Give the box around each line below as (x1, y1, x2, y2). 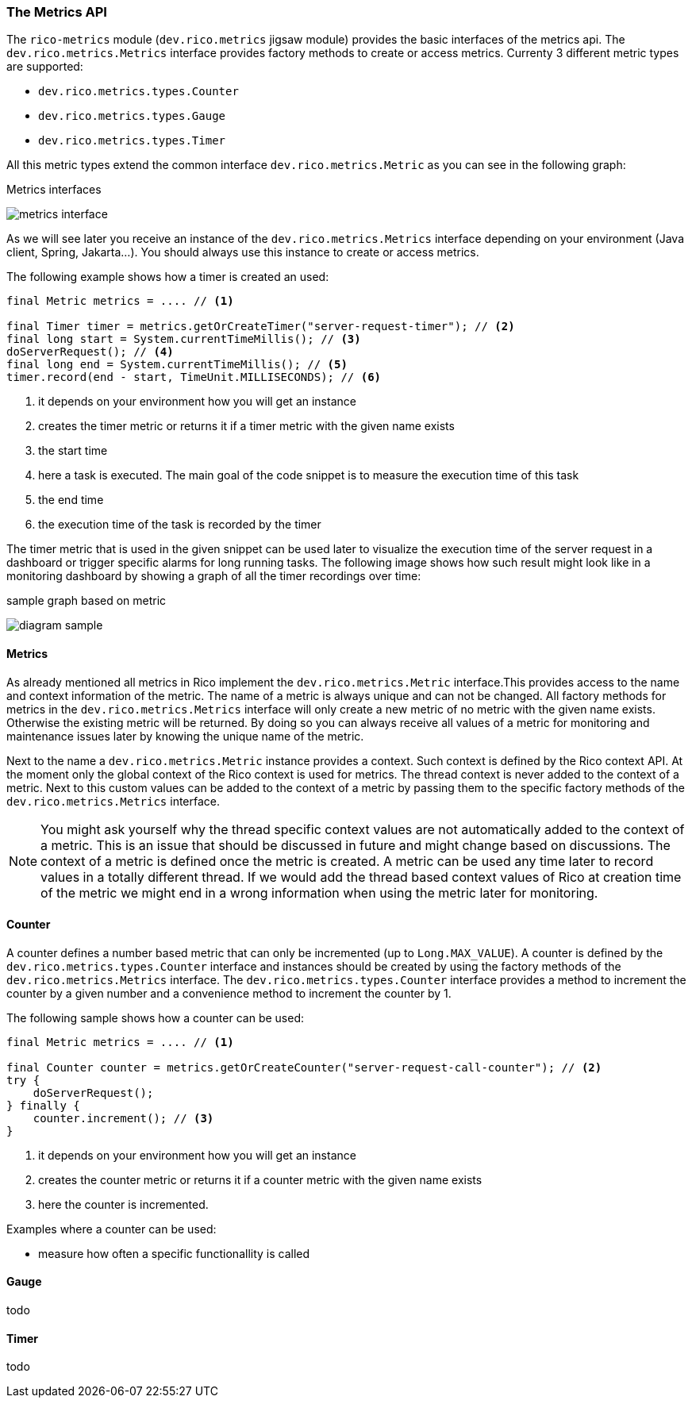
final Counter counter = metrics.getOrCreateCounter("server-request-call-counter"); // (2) (6, 1060, 602, 1074)
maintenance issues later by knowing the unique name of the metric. (6, 729, 364, 743)
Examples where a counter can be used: (6, 1221, 217, 1236)
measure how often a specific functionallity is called (38, 1246, 310, 1260)
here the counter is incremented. (38, 1197, 209, 1211)
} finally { (6, 1098, 80, 1112)
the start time (38, 444, 108, 458)
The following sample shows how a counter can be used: (6, 1010, 304, 1025)
